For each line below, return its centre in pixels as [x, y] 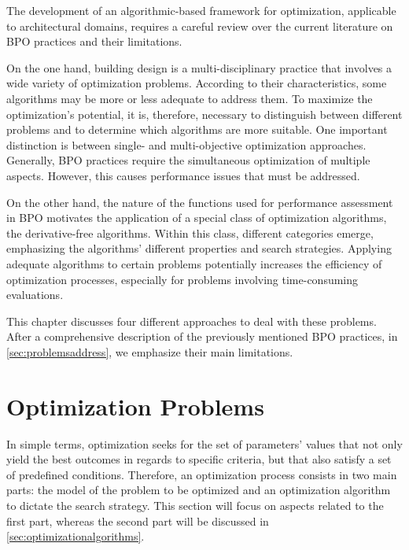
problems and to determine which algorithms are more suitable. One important [197, 129]
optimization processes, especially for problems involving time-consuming [182, 279]
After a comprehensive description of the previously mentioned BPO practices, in [202, 336]
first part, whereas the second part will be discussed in [138, 520]
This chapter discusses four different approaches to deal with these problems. [192, 321]
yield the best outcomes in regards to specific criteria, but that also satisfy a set [199, 459]
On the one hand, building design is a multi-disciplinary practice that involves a [199, 67]
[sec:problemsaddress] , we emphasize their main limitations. [150, 351]
